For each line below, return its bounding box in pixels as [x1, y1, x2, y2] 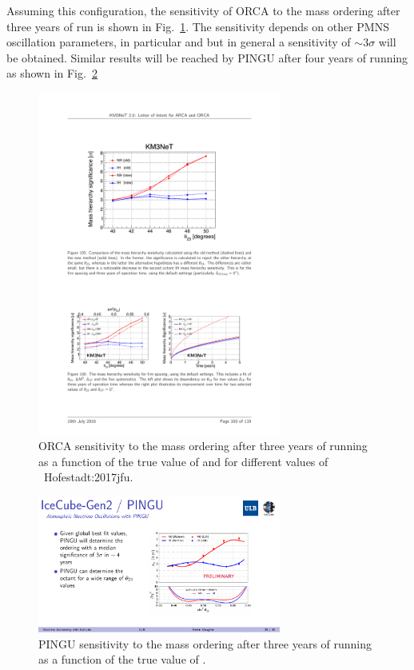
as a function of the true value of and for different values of [38, 453, 328, 469]
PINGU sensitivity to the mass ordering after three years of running [38, 635, 372, 652]
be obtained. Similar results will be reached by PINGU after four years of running [6, 49, 408, 66]
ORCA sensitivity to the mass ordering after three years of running [38, 437, 368, 454]
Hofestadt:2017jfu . [44, 469, 133, 485]
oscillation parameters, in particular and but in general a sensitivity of [6, 34, 351, 50]
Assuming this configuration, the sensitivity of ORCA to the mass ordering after [6, 2, 400, 18]
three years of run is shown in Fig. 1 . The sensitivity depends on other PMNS [6, 18, 389, 34]
